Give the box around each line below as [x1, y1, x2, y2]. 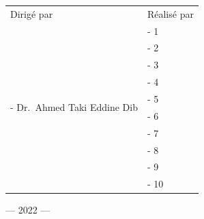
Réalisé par [147, 6, 194, 21]
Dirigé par [10, 6, 53, 21]
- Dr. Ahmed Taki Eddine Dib [10, 100, 138, 114]
